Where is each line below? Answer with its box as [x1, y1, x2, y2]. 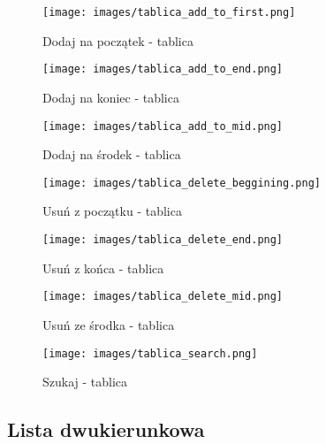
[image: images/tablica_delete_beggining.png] [42, 176, 321, 189]
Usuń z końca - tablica [42, 258, 164, 277]
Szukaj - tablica [42, 372, 128, 391]
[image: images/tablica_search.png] [42, 347, 258, 360]
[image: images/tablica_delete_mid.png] [42, 290, 284, 303]
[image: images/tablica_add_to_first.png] [42, 6, 296, 19]
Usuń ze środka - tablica [42, 315, 175, 333]
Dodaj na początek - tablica [42, 31, 193, 50]
